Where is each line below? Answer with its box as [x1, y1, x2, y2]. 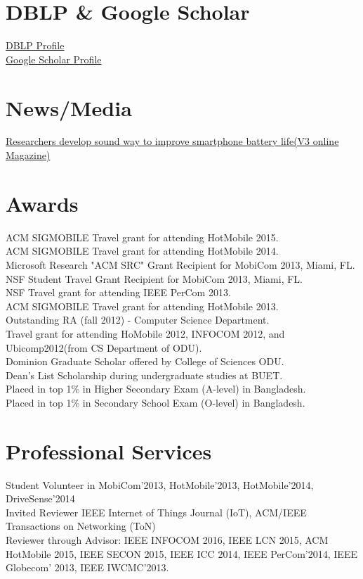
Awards [6, 189, 79, 217]
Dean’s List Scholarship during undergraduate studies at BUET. [6, 367, 283, 382]
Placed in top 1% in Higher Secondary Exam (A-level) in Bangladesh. [6, 381, 306, 396]
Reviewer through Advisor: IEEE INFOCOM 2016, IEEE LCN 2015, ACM [6, 532, 329, 547]
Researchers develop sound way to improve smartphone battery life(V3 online [6, 134, 339, 148]
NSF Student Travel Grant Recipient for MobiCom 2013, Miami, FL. [6, 271, 303, 286]
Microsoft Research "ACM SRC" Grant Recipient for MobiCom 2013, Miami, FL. [6, 257, 355, 272]
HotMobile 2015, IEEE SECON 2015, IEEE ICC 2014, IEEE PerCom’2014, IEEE [6, 546, 357, 561]
